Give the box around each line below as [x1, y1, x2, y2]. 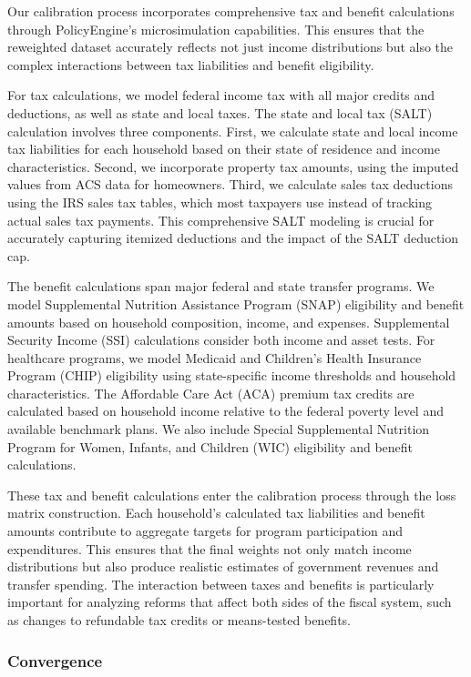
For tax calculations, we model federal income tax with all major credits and [7, 86, 435, 105]
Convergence [7, 649, 103, 672]
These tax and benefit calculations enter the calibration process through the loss [7, 485, 456, 504]
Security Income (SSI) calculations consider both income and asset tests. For [7, 330, 435, 349]
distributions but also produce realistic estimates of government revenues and [7, 557, 439, 576]
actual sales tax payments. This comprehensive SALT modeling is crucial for [7, 210, 435, 229]
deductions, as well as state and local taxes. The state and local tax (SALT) [7, 103, 433, 122]
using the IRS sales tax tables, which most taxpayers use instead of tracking [7, 192, 432, 211]
